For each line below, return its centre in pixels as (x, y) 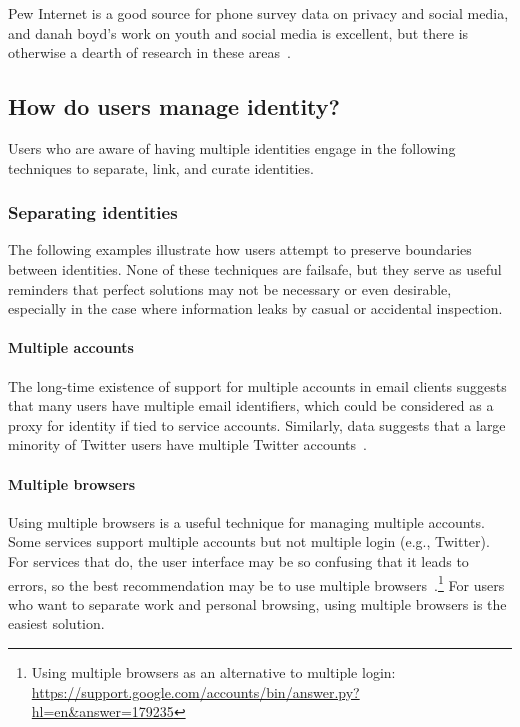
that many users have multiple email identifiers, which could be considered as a (251, 405)
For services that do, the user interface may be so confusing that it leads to (238, 560)
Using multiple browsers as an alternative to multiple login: (213, 671)
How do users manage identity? (174, 106)
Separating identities (93, 212)
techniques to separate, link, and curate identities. (161, 167)
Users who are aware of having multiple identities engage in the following (232, 147)
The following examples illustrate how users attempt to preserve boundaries (240, 249)
